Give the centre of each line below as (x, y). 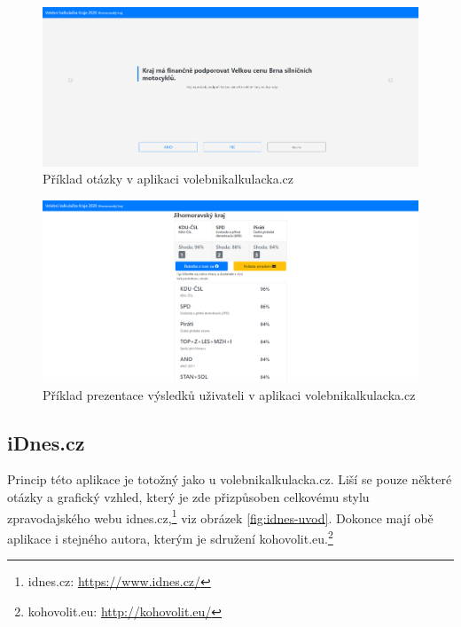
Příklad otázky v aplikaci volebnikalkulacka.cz (168, 179)
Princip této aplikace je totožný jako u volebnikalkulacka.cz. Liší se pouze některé (230, 479)
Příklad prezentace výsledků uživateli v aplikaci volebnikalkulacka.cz (229, 394)
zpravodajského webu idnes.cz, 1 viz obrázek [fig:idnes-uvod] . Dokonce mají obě (220, 516)
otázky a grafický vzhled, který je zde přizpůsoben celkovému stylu (188, 497)
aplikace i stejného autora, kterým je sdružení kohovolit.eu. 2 (170, 537)
